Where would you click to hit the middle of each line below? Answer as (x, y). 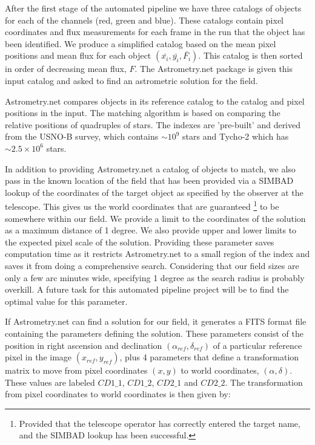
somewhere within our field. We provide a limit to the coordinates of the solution (155, 218)
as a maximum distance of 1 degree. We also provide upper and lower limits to (151, 230)
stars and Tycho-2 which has (236, 136)
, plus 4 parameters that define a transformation (209, 357)
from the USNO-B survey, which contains (82, 136)
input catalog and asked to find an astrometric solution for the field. (131, 80)
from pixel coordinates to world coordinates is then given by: (118, 394)
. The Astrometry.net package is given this (214, 69)
